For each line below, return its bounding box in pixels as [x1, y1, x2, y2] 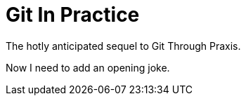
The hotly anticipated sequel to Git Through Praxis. [6, 39, 241, 52]
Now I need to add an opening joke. [6, 61, 170, 74]
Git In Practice [6, 3, 140, 27]
